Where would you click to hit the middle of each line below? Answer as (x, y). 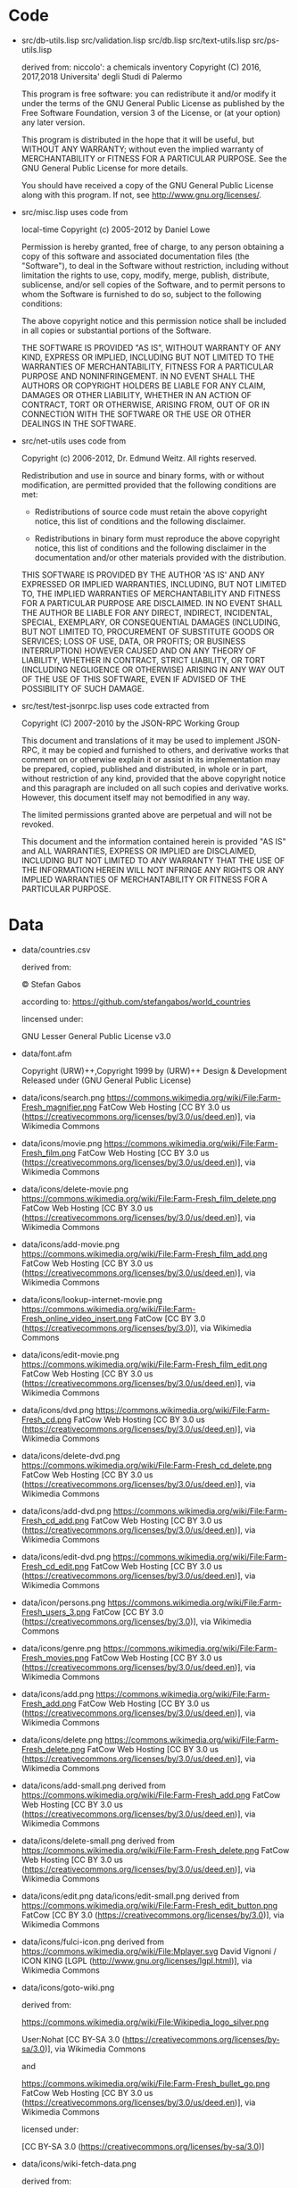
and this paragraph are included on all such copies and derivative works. (155, 787)
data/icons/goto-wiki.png (68, 1987)
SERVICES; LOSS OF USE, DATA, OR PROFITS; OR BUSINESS (133, 641)
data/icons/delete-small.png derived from (98, 1841)
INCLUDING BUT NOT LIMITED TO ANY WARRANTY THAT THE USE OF (153, 860)
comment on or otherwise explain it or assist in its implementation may (151, 759)
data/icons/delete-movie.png (74, 1189)
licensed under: (50, 2129)
